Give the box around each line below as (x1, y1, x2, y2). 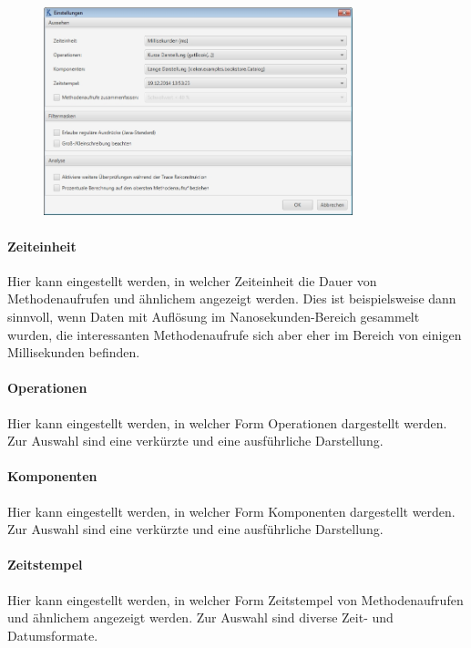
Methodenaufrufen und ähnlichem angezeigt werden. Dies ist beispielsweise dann (7, 289, 456, 308)
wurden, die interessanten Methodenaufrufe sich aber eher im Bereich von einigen (7, 324, 462, 344)
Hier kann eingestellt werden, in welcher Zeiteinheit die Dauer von (7, 271, 377, 290)
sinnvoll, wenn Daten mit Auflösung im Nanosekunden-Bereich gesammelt (7, 307, 420, 326)
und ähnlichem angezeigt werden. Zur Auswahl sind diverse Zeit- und (7, 608, 394, 627)
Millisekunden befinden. (7, 343, 140, 362)
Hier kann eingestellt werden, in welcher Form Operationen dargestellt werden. (7, 413, 447, 432)
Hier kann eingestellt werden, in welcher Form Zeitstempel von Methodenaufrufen (7, 590, 464, 609)
